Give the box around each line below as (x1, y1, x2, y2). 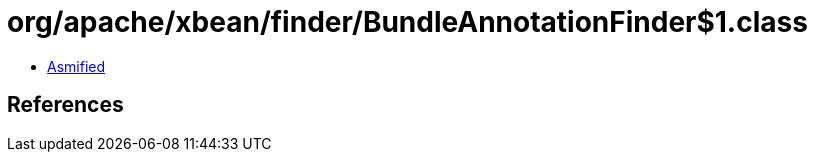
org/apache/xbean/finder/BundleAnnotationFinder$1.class (7, 5, 808, 39)
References (7, 92, 124, 118)
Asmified (47, 57, 106, 75)
